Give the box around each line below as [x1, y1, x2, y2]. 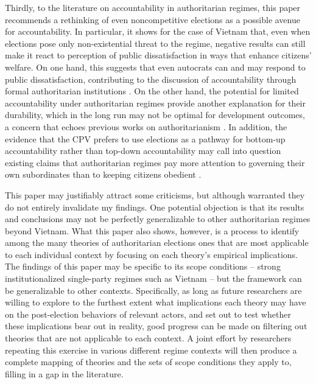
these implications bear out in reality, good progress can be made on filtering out [5, 319, 307, 332]
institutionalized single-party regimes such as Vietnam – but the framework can [5, 272, 302, 285]
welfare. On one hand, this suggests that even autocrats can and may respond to [5, 60, 306, 73]
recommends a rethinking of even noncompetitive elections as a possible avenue [5, 13, 300, 26]
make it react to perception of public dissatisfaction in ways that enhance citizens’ [5, 49, 312, 61]
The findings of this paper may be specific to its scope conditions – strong [5, 260, 281, 273]
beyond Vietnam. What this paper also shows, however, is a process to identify [5, 224, 300, 237]
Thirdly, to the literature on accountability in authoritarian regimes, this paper [5, 1, 301, 13]
